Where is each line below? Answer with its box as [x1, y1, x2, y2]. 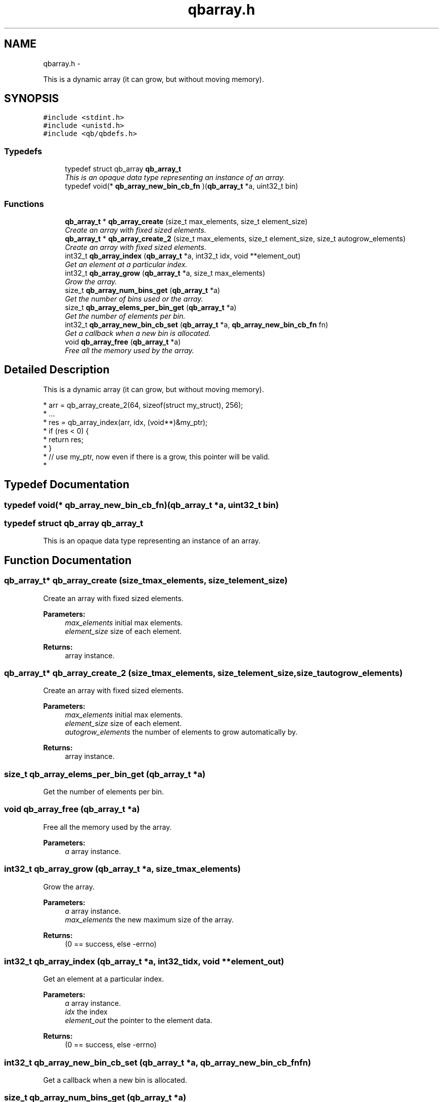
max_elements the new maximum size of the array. [65, 915, 234, 924]
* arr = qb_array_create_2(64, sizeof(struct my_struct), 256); [43, 400, 243, 409]
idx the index [65, 1007, 108, 1016]
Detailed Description [4, 363, 110, 376]
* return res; [43, 435, 83, 444]
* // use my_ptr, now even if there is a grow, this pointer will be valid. [43, 452, 270, 461]
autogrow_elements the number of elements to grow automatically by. [65, 728, 298, 737]
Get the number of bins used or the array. [65, 294, 203, 303]
